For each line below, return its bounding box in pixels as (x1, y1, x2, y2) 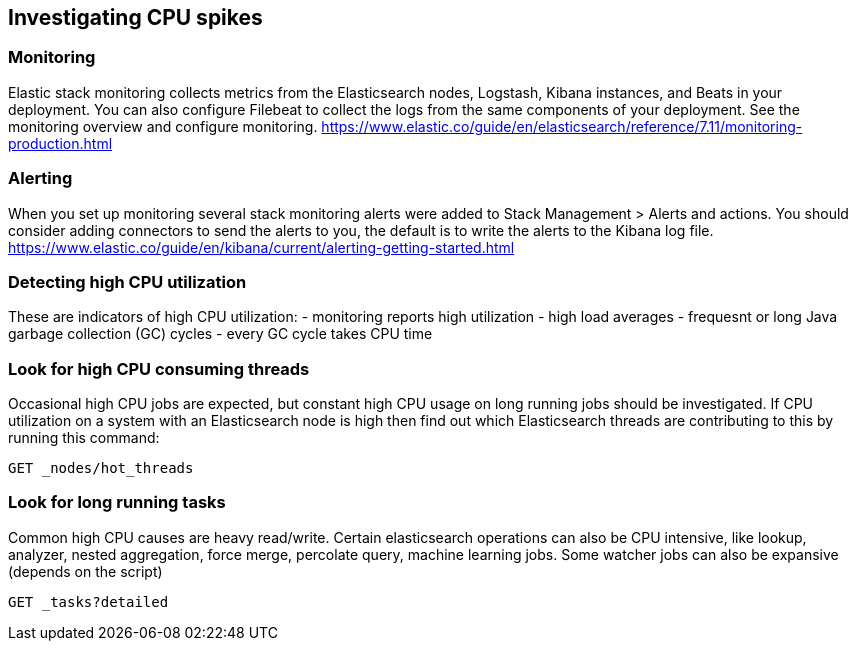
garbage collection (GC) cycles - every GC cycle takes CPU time (8, 325, 433, 343)
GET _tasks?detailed (8, 593, 169, 610)
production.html (8, 134, 113, 152)
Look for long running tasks (8, 492, 226, 513)
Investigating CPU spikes (8, 5, 263, 30)
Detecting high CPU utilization (8, 271, 247, 292)
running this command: (8, 429, 160, 447)
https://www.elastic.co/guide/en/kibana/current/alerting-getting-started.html (8, 238, 515, 256)
